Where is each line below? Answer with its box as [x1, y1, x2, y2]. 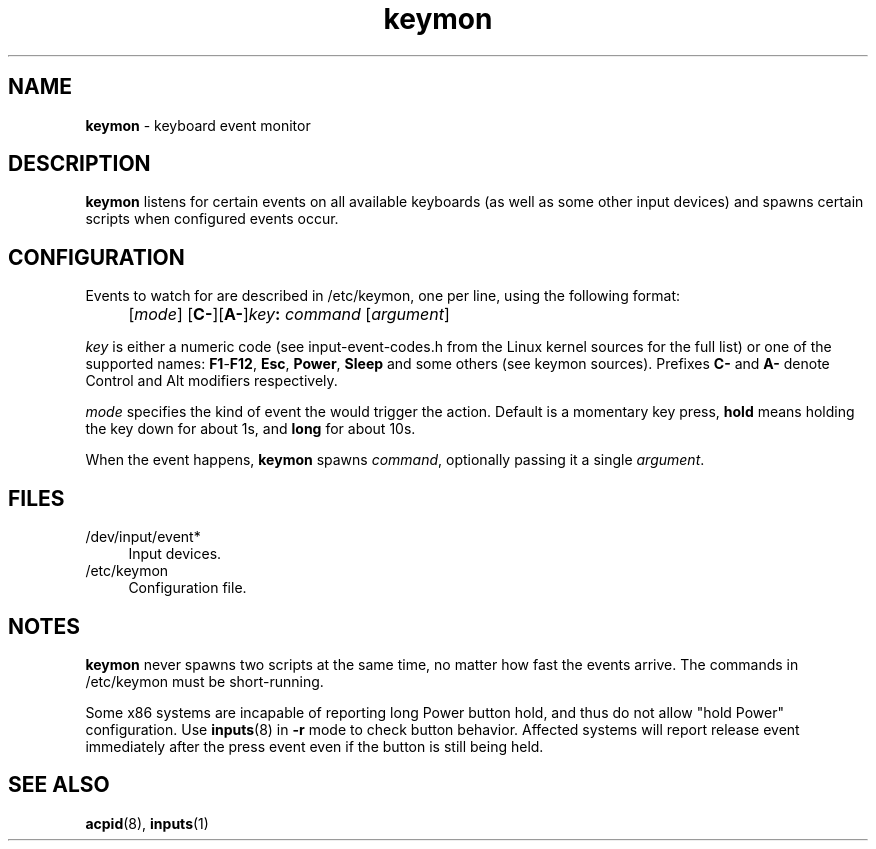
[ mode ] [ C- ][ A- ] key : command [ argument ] [128, 304, 450, 325]
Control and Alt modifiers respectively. [85, 372, 338, 390]
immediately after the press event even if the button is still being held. [85, 737, 544, 755]
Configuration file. [128, 579, 247, 597]
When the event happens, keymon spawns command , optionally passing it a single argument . [85, 451, 705, 469]
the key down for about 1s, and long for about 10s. [85, 420, 416, 438]
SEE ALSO [8, 772, 110, 798]
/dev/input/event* [85, 528, 201, 546]
